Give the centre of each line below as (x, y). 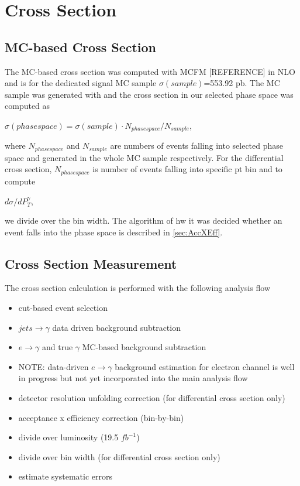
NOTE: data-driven (54, 366)
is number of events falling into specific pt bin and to (187, 169)
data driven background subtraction (116, 327)
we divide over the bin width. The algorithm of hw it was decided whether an (144, 220)
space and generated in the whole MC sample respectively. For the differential (144, 157)
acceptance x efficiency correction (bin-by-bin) (101, 417)
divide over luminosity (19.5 (68, 437)
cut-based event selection (63, 308)
